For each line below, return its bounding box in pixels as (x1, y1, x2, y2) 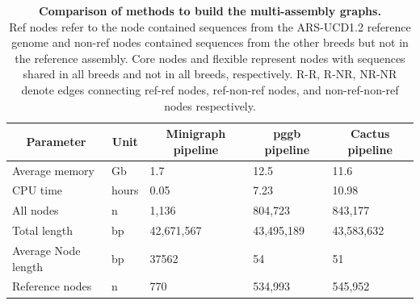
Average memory (12, 161, 94, 178)
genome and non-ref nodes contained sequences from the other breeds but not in (11, 34, 409, 51)
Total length (12, 222, 73, 239)
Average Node (12, 241, 81, 258)
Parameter (26, 132, 86, 149)
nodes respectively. (164, 97, 256, 114)
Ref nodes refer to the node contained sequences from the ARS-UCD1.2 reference (9, 18, 411, 35)
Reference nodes (12, 278, 92, 295)
